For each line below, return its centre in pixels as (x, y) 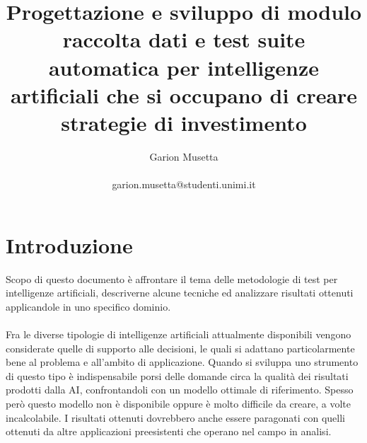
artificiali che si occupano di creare (184, 94)
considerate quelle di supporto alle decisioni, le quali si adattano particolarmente (180, 348)
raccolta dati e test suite (184, 39)
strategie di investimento (184, 122)
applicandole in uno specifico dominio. (88, 306)
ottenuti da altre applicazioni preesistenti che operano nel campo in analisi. (169, 431)
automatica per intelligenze (184, 67)
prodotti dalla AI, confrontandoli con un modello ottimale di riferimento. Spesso (180, 390)
